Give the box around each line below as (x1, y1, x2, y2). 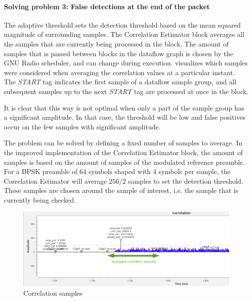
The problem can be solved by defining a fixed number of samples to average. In (4, 138, 243, 148)
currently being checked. (4, 194, 76, 205)
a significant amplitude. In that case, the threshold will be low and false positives (4, 112, 246, 122)
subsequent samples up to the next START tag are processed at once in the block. (4, 86, 249, 96)
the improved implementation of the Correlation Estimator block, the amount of (4, 147, 243, 157)
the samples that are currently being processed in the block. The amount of (4, 38, 229, 48)
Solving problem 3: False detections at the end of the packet (4, 1, 210, 11)
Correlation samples (23, 287, 83, 298)
